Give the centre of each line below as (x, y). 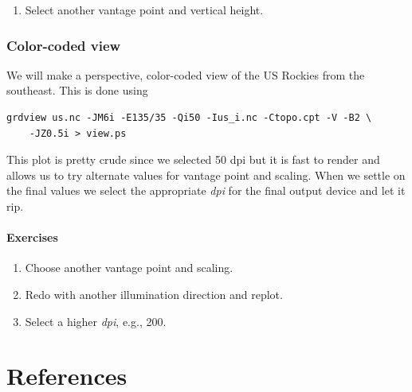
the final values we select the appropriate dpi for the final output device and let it (206, 190)
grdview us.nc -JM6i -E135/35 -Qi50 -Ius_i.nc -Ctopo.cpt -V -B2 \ (189, 118)
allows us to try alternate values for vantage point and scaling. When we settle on (206, 175)
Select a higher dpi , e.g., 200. (96, 321)
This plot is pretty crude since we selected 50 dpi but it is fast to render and (193, 159)
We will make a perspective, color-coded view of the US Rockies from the (186, 74)
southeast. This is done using (77, 90)
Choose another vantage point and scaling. (129, 268)
